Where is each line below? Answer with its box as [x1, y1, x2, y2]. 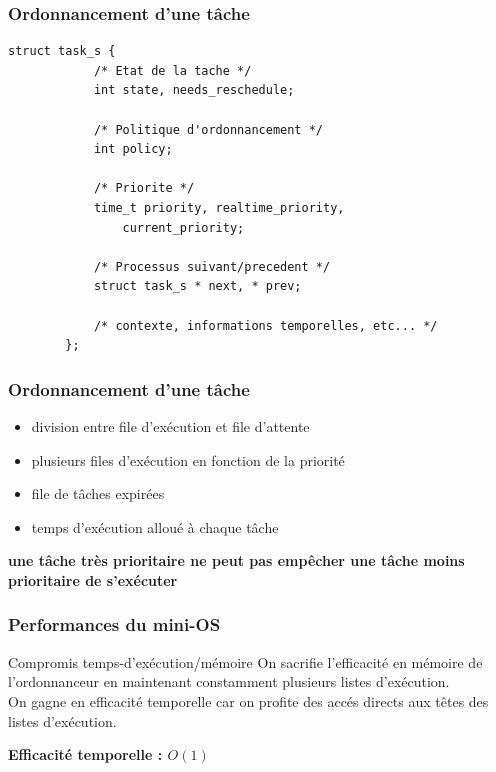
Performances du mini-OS [8, 612, 221, 637]
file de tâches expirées [31, 483, 165, 504]
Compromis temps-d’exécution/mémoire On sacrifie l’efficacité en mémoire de [8, 651, 483, 672]
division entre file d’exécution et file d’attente [31, 415, 310, 436]
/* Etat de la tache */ [93, 63, 252, 78]
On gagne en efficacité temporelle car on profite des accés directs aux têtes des [8, 690, 489, 711]
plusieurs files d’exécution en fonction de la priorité [31, 449, 345, 470]
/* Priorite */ [93, 181, 195, 196]
